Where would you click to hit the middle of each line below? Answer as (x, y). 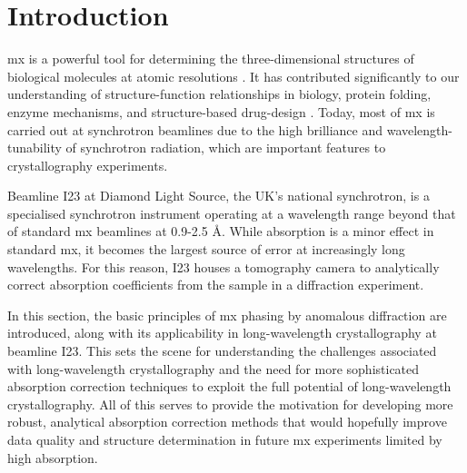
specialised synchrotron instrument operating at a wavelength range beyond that (232, 213)
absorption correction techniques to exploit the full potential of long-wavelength (229, 386)
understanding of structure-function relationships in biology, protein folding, (219, 94)
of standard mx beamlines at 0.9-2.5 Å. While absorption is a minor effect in (221, 231)
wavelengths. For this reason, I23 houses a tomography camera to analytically (224, 266)
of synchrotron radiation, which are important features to (226, 148)
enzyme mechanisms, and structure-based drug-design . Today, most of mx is (221, 111)
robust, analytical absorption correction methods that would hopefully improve (227, 422)
